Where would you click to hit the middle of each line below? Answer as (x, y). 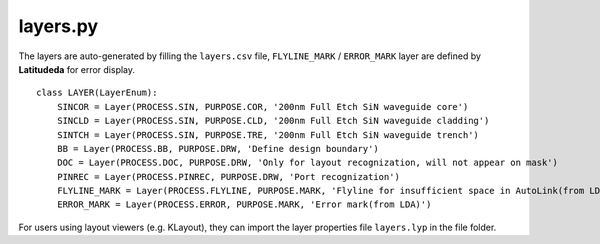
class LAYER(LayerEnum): (97, 93)
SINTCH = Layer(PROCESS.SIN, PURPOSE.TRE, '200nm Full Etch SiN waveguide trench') (268, 134)
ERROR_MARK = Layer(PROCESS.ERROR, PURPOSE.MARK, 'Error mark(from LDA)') (244, 204)
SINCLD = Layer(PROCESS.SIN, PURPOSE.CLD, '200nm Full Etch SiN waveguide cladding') (273, 121)
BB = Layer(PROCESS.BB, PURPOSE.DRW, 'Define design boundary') (217, 148)
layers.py (58, 26)
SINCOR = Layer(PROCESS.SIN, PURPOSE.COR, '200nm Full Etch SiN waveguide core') (262, 106)
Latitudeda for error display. (76, 69)
